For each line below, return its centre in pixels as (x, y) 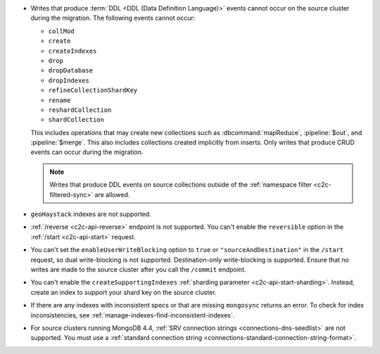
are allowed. (112, 194)
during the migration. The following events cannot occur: (113, 18)
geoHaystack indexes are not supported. (91, 214)
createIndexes (72, 51)
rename (59, 100)
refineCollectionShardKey (93, 90)
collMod (62, 31)
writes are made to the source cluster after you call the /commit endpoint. (138, 269)
